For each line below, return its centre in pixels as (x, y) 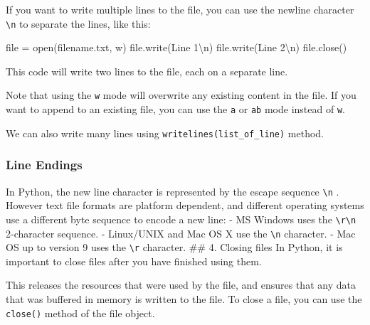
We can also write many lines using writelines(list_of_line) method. (165, 133)
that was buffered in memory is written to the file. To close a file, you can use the (184, 299)
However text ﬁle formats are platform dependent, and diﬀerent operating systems (185, 205)
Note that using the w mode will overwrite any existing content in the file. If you (181, 95)
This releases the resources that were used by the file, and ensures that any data (181, 285)
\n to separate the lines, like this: (78, 23)
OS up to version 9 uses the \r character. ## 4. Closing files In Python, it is (174, 247)
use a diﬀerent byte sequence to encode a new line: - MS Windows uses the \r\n (181, 219)
